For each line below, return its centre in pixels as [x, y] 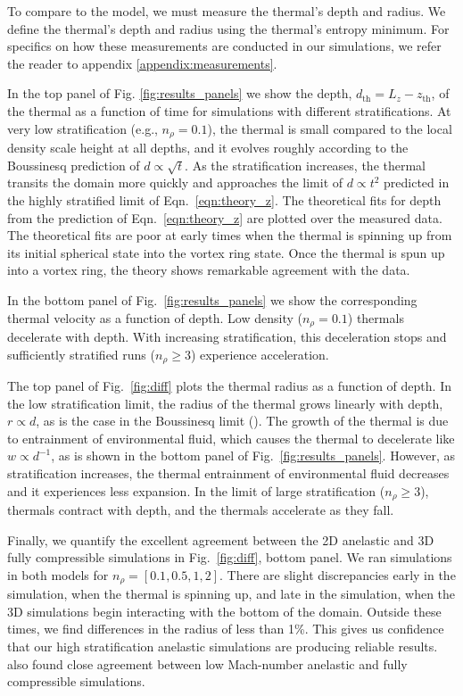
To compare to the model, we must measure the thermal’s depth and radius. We [227, 11]
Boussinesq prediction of [74, 165]
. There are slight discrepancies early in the [338, 574]
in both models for [58, 574]
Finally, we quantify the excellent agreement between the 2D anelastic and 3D [221, 539]
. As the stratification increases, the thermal [305, 165]
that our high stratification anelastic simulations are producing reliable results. [223, 646]
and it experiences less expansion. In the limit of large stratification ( [196, 490]
